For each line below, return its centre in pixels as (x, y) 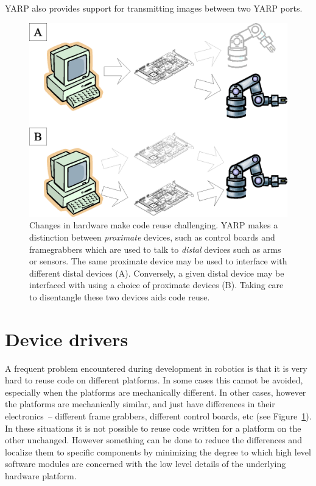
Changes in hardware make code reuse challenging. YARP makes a (154, 225)
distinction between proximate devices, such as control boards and (152, 237)
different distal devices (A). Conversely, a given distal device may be (157, 273)
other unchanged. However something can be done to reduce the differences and (153, 440)
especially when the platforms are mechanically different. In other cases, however (156, 392)
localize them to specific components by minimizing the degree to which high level (158, 452)
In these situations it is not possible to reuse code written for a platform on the (153, 428)
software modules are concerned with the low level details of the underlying (146, 464)
